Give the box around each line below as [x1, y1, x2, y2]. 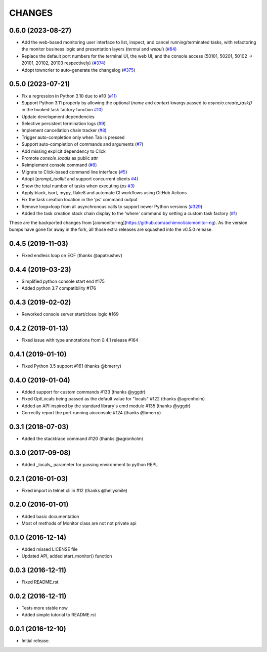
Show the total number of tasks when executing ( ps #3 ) [21, 183, 135, 189]
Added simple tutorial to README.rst [21, 612, 96, 618]
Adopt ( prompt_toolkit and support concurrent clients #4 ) [21, 176, 138, 182]
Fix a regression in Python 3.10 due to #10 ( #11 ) [21, 93, 117, 99]
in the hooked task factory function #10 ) [21, 107, 103, 113]
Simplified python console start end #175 [21, 278, 105, 284]
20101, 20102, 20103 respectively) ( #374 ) [21, 60, 106, 66]
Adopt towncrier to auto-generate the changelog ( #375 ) [21, 67, 135, 73]
